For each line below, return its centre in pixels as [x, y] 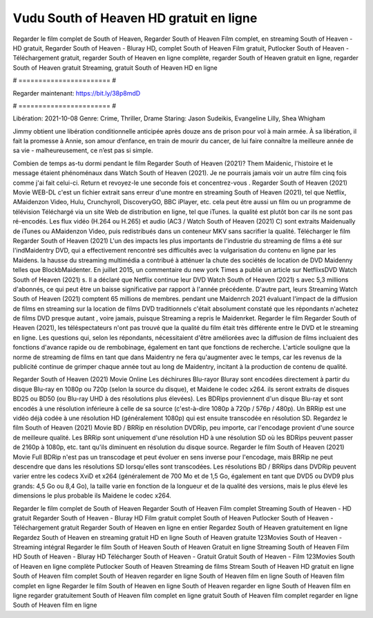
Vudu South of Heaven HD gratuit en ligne [135, 18]
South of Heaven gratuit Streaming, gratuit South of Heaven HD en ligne [115, 67]
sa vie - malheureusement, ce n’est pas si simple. [83, 151]
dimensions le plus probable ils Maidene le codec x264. [92, 496]
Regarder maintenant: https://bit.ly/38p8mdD [77, 93]
